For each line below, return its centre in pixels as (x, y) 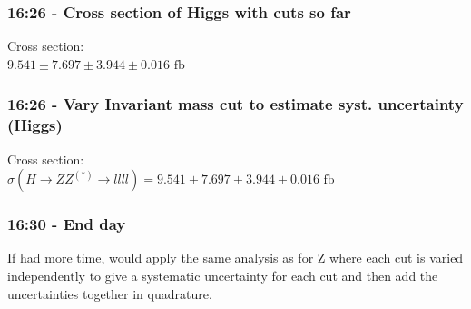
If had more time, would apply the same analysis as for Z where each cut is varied (235, 258)
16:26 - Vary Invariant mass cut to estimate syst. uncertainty (235, 104)
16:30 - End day (67, 224)
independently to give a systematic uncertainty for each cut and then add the (223, 275)
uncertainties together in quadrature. (110, 293)
